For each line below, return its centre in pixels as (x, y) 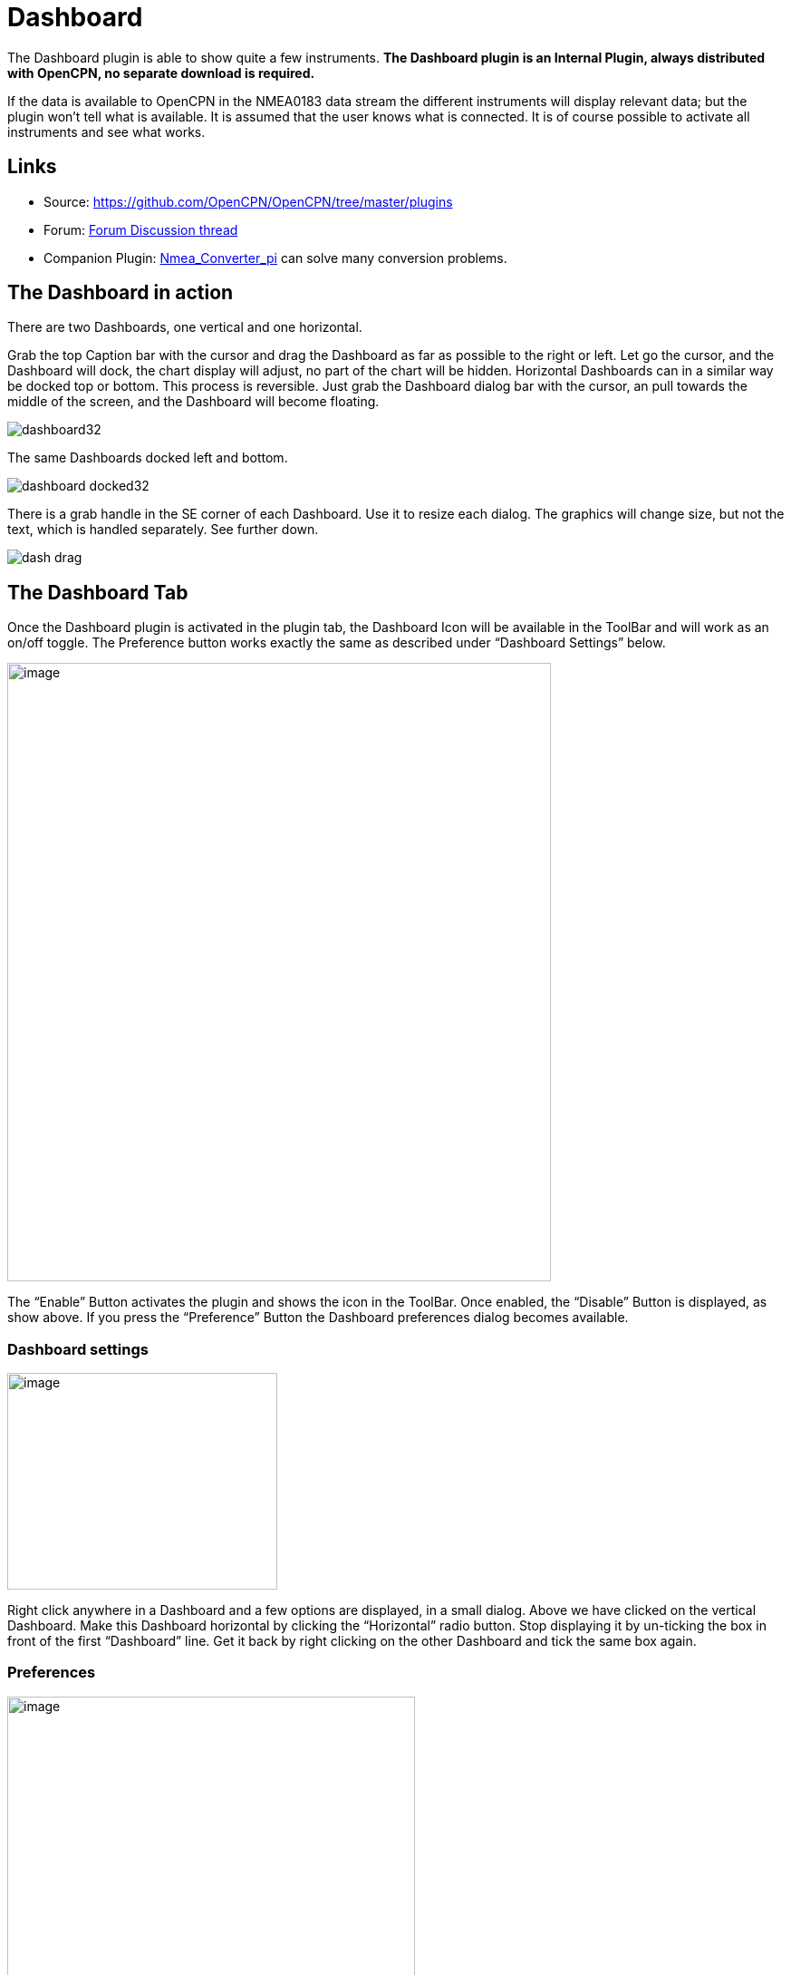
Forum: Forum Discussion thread (141, 229)
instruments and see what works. (106, 131)
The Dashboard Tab (98, 592)
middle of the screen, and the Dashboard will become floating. (193, 402)
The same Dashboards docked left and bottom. (148, 458)
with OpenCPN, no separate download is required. (161, 73)
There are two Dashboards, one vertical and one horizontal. (185, 327)
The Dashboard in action (121, 293)
